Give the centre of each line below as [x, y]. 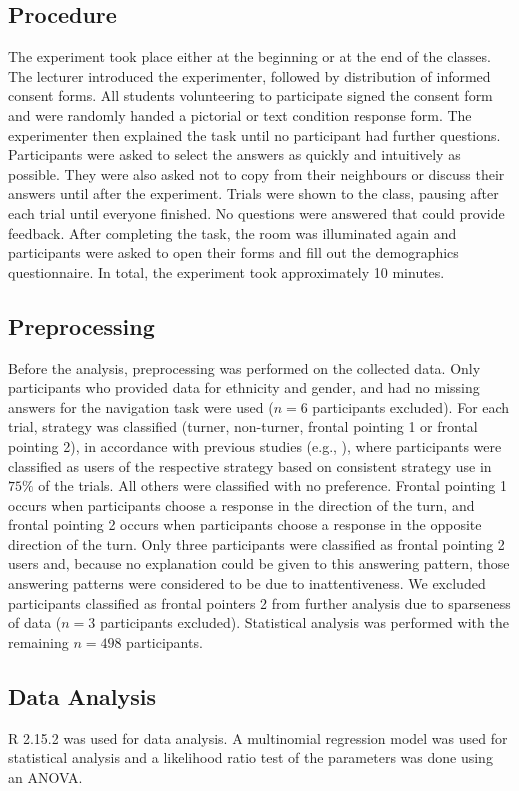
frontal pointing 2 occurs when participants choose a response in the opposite [245, 524]
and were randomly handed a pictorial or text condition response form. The [240, 114]
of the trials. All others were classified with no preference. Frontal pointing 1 [272, 485]
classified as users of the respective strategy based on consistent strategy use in [250, 465]
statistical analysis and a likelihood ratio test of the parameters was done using [250, 757]
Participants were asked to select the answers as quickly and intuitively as [234, 154]
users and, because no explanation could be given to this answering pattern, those [259, 563]
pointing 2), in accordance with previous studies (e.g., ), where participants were [255, 445]
